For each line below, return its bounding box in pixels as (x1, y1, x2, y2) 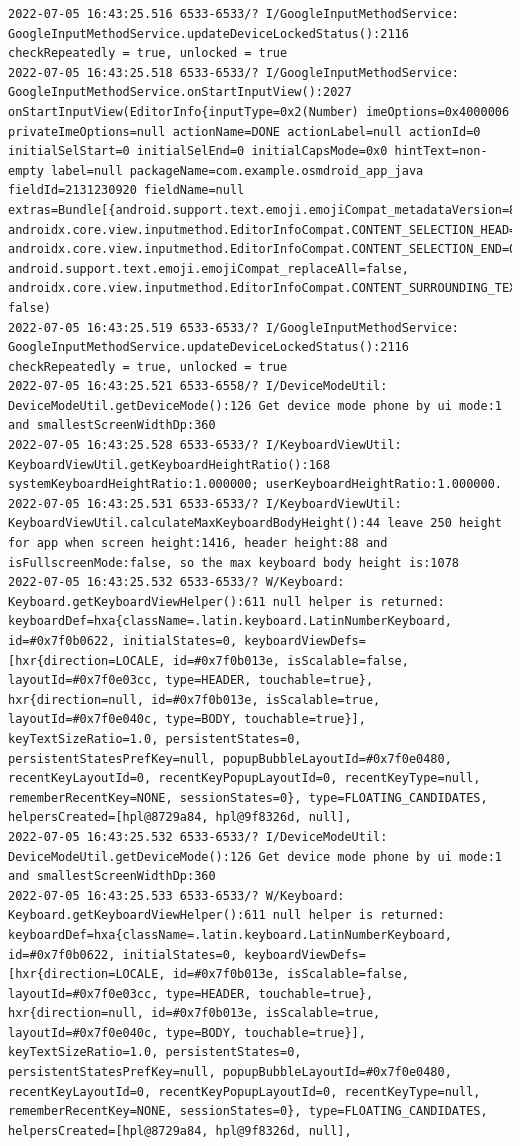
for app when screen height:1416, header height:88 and (8, 536, 388, 551)
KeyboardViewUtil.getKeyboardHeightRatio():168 (8, 457, 331, 472)
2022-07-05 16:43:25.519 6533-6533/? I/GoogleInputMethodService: (8, 320, 460, 335)
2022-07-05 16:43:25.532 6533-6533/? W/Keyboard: (8, 575, 345, 590)
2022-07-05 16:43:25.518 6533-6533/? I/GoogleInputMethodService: (8, 65, 460, 80)
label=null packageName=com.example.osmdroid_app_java (50, 163, 424, 178)
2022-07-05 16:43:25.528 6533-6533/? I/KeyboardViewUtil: (8, 438, 402, 453)
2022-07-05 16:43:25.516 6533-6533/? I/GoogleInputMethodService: (8, 7, 460, 21)
